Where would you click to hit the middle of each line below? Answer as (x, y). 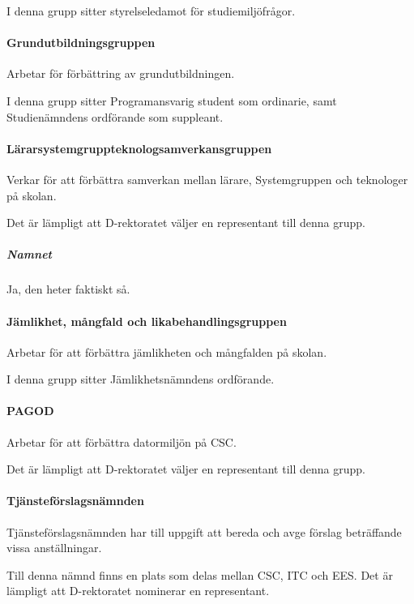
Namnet (29, 254)
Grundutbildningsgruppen (81, 43)
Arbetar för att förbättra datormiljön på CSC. (122, 441)
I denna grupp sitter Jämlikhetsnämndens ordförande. (141, 379)
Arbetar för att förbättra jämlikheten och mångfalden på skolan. (167, 351)
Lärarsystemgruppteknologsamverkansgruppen (139, 148)
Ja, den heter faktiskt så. (68, 289)
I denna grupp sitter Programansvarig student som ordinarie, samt (172, 100)
